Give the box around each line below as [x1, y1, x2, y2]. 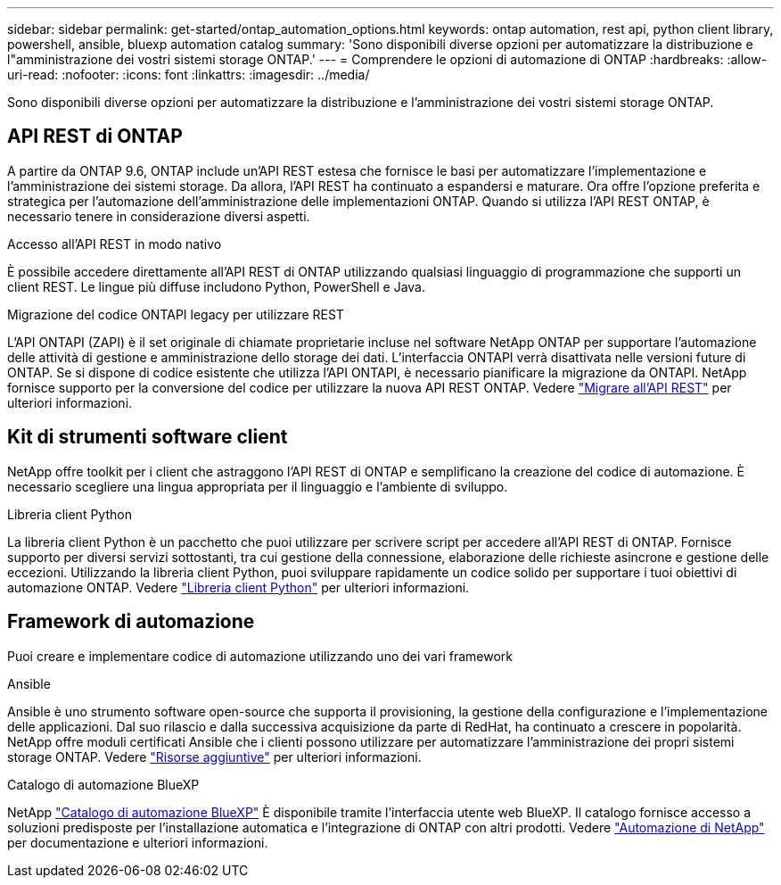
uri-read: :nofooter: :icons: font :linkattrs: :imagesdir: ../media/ [7, 67, 370, 82]
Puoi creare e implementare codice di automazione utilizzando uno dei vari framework [7, 648, 513, 664]
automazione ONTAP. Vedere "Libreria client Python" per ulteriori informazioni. [7, 579, 470, 595]
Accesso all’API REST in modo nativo [7, 236, 222, 252]
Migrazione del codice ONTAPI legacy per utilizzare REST [7, 306, 344, 322]
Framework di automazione [7, 610, 255, 633]
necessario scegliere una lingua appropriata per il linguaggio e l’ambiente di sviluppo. [7, 478, 508, 494]
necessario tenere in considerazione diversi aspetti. [7, 208, 310, 224]
